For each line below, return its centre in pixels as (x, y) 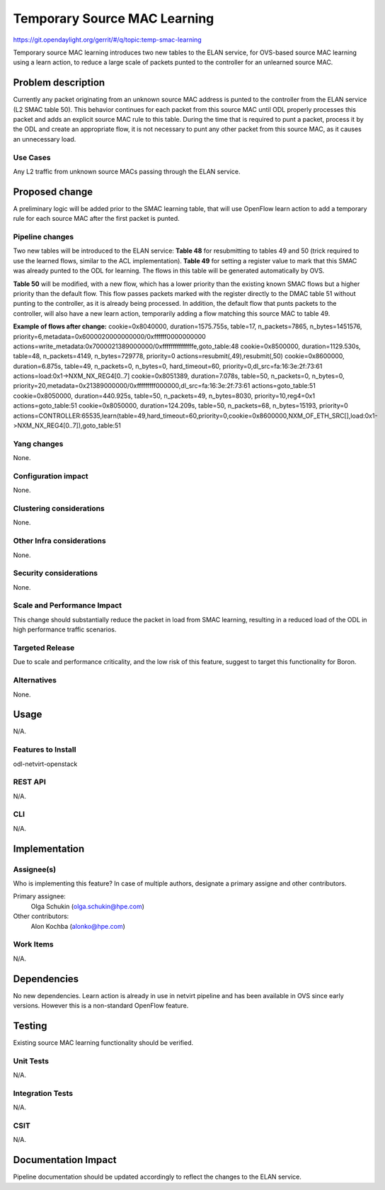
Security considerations (56, 573)
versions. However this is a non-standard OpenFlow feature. (101, 1006)
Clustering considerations (59, 508)
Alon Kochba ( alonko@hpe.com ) (78, 926)
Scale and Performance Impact (68, 605)
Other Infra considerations (59, 541)
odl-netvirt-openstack (45, 764)
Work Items (33, 944)
